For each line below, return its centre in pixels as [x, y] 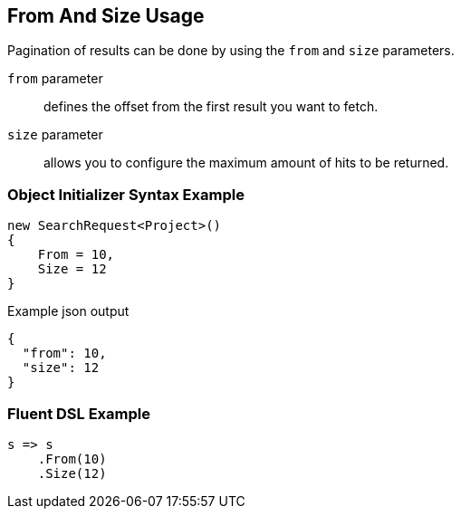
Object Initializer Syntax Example [126, 194]
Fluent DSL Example [79, 413]
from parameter [55, 79]
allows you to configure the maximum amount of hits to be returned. [246, 163]
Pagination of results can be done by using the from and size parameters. [231, 51]
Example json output [68, 311]
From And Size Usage [106, 16]
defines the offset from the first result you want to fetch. [211, 107]
